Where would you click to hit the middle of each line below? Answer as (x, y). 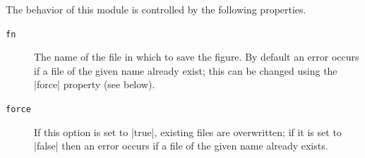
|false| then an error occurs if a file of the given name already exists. (181, 146)
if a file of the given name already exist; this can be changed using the (186, 70)
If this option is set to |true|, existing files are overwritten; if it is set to (188, 132)
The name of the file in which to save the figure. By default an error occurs (197, 57)
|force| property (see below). (95, 84)
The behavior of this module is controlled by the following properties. (156, 9)
